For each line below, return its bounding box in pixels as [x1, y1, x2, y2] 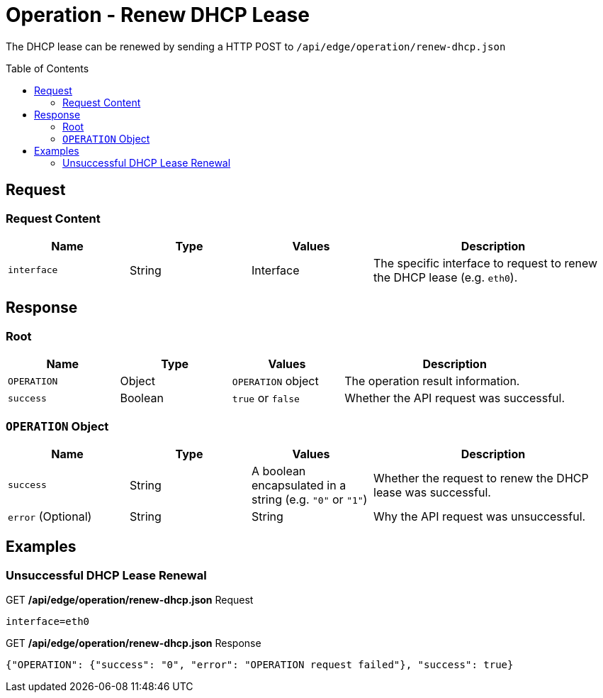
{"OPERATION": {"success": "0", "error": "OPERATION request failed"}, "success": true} [6, 659, 514, 671]
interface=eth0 [6, 616, 90, 628]
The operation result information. [344, 374, 520, 389]
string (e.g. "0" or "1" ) [252, 492, 368, 506]
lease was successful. [373, 484, 491, 499]
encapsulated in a [252, 477, 346, 492]
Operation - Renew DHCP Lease [6, 3, 310, 27]
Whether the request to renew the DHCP [373, 470, 589, 485]
